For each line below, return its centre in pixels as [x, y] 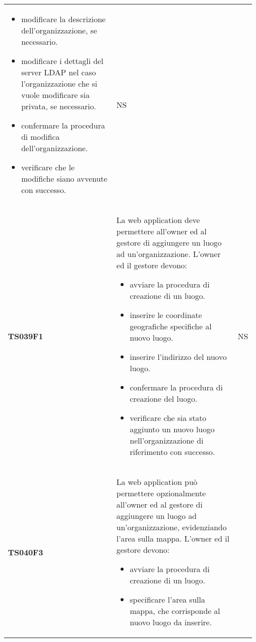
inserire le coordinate [166, 315]
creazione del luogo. [163, 399]
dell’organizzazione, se [59, 30]
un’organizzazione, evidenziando [172, 527]
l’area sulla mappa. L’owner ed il [173, 538]
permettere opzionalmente [161, 493]
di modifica [40, 137]
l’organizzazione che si [59, 83]
